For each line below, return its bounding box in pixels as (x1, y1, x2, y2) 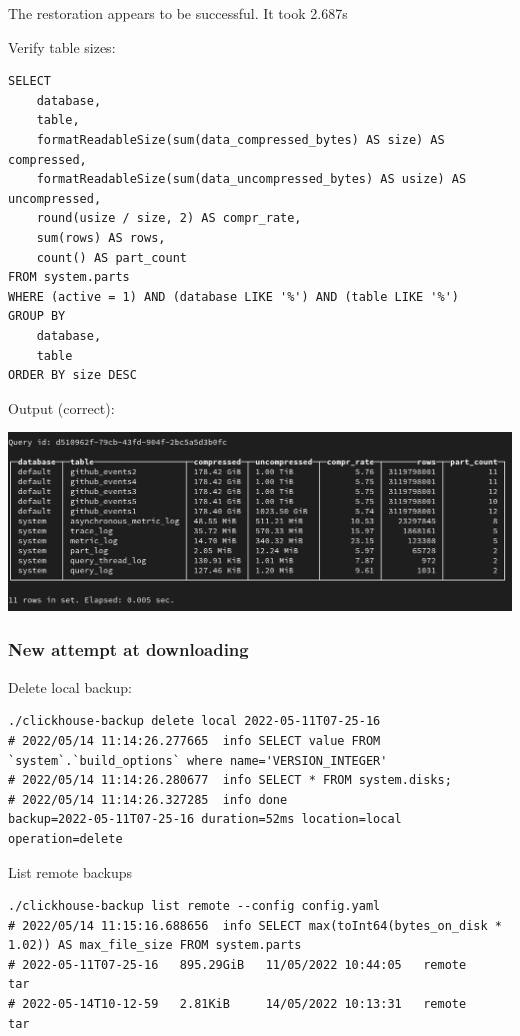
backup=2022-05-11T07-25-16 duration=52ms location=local (8, 812, 402, 827)
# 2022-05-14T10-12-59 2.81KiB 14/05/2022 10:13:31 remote (8, 997, 467, 1012)
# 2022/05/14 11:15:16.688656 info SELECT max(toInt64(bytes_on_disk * (8, 918, 502, 933)
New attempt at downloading (8, 637, 249, 662)
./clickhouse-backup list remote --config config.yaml (8, 899, 381, 914)
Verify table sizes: (8, 36, 116, 57)
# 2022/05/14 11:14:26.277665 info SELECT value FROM (8, 733, 381, 748)
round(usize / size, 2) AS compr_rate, (36, 211, 302, 226)
